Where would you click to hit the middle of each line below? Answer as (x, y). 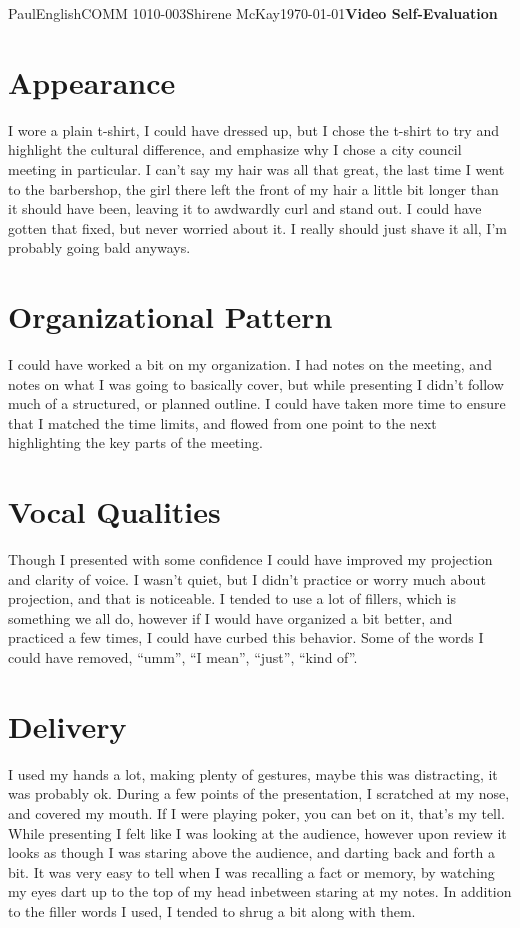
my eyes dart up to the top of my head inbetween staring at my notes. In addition (260, 891)
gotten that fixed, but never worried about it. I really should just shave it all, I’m (257, 227)
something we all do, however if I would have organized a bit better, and (230, 617)
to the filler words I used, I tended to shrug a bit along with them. (212, 910)
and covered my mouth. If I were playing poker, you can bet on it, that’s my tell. (256, 812)
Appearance (92, 81)
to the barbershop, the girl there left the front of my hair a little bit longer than (253, 188)
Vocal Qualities (114, 511)
